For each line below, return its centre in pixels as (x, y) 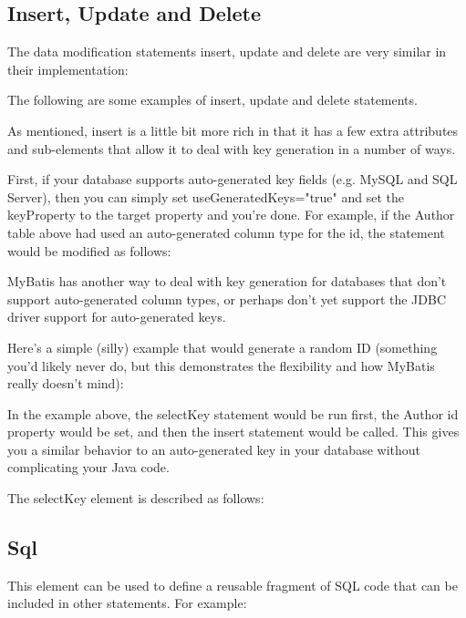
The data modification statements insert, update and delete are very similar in (227, 51)
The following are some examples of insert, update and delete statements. (212, 100)
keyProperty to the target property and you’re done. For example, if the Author (231, 215)
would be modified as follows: (89, 250)
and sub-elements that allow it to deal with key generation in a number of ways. (232, 148)
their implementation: (68, 69)
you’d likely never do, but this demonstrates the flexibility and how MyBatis (221, 365)
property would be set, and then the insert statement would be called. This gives (233, 432)
